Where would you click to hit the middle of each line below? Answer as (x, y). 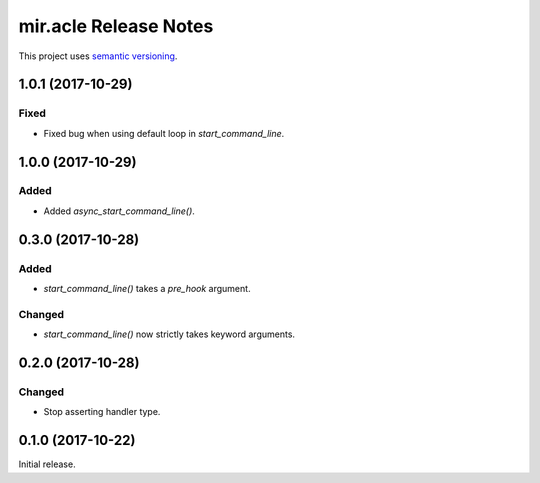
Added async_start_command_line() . (119, 211)
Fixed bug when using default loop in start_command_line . (164, 133)
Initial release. (47, 464)
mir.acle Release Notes (116, 26)
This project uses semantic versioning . (98, 56)
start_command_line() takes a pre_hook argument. (147, 289)
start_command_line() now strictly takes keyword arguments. (169, 334)
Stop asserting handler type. (102, 412)
